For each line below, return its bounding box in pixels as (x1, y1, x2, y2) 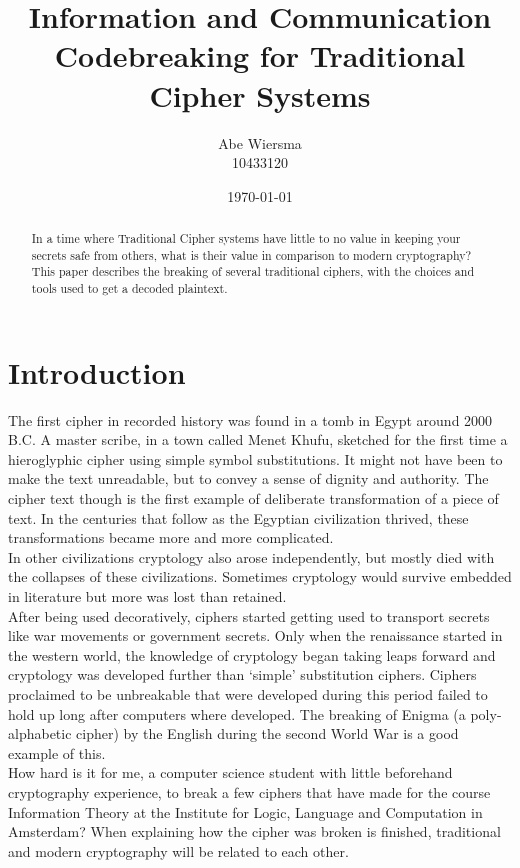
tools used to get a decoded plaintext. (31, 280, 228, 297)
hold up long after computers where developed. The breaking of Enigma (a (8, 703, 466, 724)
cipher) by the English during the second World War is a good (76, 723, 459, 744)
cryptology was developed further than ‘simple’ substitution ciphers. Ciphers (8, 664, 477, 685)
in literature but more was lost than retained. (8, 585, 287, 606)
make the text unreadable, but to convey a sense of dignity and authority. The (8, 468, 489, 489)
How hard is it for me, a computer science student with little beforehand (8, 762, 453, 783)
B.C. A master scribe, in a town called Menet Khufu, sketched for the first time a (8, 429, 508, 450)
